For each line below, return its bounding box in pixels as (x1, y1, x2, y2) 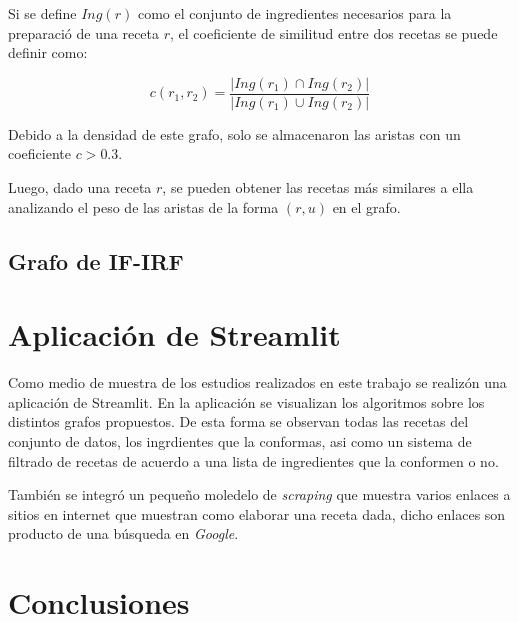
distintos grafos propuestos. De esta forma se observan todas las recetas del (8, 411, 469, 432)
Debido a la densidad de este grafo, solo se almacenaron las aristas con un (8, 123, 461, 144)
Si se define (8, 3, 77, 23)
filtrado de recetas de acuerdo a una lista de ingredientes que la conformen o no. (8, 450, 499, 471)
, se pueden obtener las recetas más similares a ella (162, 177, 474, 198)
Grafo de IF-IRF (8, 245, 184, 276)
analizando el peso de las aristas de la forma (8, 196, 279, 217)
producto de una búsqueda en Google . (8, 523, 239, 544)
